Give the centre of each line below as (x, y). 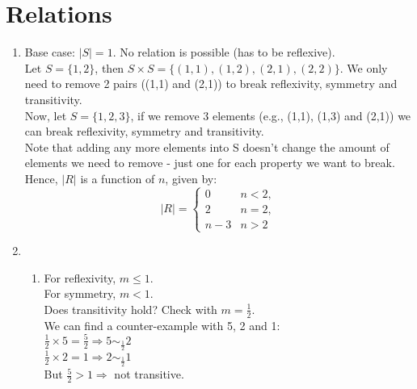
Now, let (46, 115)
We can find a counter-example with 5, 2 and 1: (162, 325)
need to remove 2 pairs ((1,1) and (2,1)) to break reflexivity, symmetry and (211, 84)
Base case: (50, 52)
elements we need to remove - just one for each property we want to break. (210, 163)
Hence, (41, 178)
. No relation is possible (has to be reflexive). (224, 52)
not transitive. (149, 374)
